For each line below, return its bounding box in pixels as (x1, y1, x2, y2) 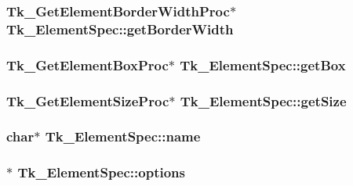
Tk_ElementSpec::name (45, 127, 201, 146)
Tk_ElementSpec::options (17, 163, 185, 182)
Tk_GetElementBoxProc (6, 55, 169, 74)
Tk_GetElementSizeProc (6, 91, 169, 110)
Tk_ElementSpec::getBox (180, 55, 346, 74)
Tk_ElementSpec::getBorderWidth (6, 19, 234, 38)
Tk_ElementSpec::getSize (180, 91, 347, 110)
